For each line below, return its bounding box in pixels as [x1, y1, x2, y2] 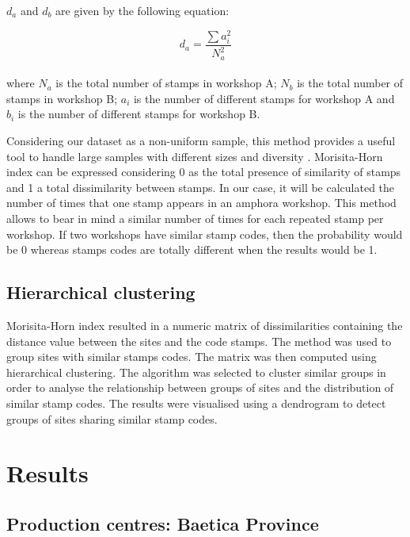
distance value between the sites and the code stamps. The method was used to [6, 332, 392, 349]
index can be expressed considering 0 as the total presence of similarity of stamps [6, 163, 401, 180]
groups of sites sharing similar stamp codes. [6, 410, 218, 427]
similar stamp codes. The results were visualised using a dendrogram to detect [6, 394, 386, 411]
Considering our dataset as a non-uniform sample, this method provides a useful [6, 132, 396, 149]
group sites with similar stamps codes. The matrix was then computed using [6, 348, 377, 365]
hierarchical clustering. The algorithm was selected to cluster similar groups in [6, 363, 386, 380]
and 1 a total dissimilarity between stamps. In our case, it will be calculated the [6, 178, 395, 195]
